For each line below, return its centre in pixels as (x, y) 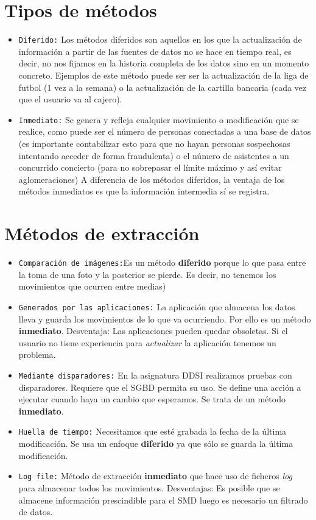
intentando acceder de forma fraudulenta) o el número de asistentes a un (154, 155)
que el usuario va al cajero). (70, 99)
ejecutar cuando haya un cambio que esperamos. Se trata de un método (152, 399)
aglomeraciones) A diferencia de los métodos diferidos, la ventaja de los (152, 179)
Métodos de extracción (102, 233)
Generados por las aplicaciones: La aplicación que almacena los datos (157, 306)
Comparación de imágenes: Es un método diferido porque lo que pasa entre (162, 262)
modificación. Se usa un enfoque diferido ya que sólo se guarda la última (156, 443)
